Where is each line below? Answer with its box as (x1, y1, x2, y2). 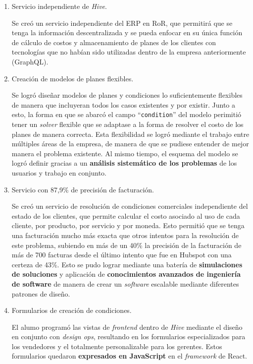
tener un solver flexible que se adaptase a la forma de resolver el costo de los (11, 119, 244, 129)
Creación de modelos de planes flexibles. (11, 73, 134, 83)
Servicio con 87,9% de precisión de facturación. (11, 184, 154, 194)
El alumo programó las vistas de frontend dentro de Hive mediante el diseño (11, 321, 243, 332)
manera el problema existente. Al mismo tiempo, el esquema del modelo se (11, 148, 238, 158)
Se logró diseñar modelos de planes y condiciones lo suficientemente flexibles (11, 90, 243, 100)
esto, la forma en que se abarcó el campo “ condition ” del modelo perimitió (11, 109, 242, 120)
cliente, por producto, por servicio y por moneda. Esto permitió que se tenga (11, 220, 245, 231)
